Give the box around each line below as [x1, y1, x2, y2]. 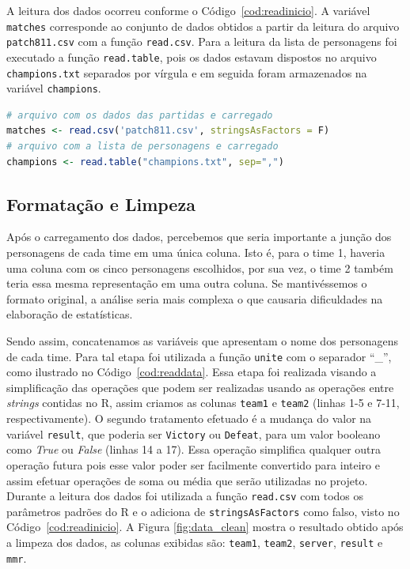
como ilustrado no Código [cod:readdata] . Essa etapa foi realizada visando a [6, 364, 377, 380]
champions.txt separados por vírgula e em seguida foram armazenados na [6, 64, 367, 81]
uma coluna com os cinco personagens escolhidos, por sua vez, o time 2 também [6, 259, 393, 276]
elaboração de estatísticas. [6, 306, 133, 322]
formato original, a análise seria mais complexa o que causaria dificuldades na [6, 290, 383, 307]
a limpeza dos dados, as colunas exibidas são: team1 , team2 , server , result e [6, 534, 383, 551]
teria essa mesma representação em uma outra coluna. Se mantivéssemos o [6, 275, 367, 292]
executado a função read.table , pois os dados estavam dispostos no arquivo [6, 48, 377, 65]
